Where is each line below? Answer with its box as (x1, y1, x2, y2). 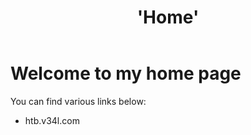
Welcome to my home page (10, 62, 242, 85)
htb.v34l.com (24, 114, 80, 126)
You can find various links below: (10, 95, 147, 107)
